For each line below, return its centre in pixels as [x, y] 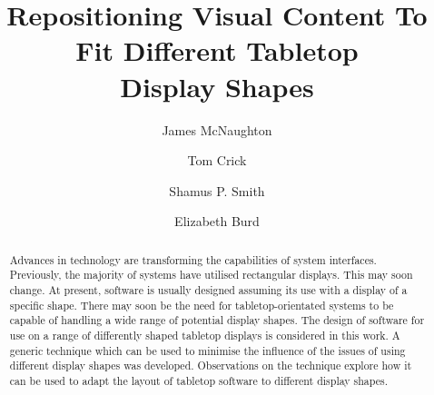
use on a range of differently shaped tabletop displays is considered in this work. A [205, 335]
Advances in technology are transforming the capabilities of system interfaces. [193, 259]
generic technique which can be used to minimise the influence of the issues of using [207, 350]
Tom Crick [217, 160]
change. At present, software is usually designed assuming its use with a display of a [208, 289]
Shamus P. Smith [217, 190]
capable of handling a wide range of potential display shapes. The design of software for [217, 320]
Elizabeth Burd [217, 221]
